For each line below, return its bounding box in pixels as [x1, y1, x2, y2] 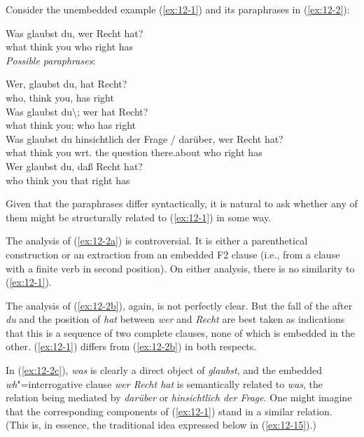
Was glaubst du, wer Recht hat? [6, 25, 143, 40]
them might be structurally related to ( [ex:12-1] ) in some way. [6, 209, 272, 224]
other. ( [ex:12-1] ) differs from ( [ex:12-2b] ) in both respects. [6, 339, 257, 354]
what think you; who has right [6, 118, 136, 132]
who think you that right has [6, 172, 130, 187]
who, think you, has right [6, 90, 114, 104]
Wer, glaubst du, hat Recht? [6, 76, 127, 91]
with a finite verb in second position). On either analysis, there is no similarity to [6, 261, 355, 275]
